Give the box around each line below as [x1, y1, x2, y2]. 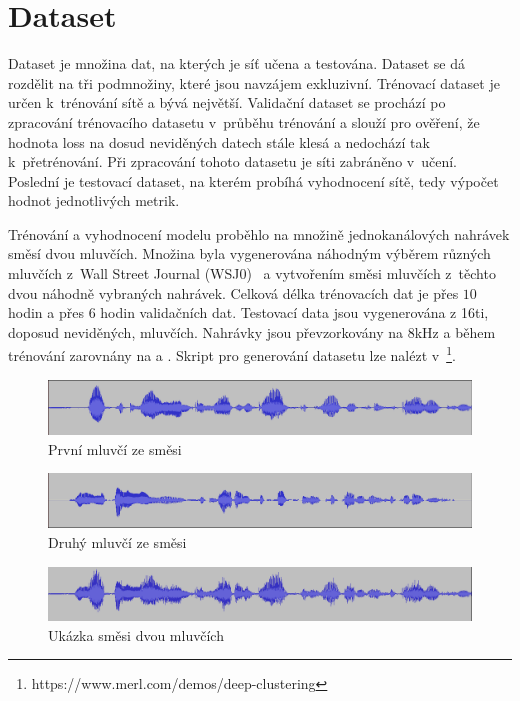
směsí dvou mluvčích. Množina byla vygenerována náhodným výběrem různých [8, 243, 491, 264]
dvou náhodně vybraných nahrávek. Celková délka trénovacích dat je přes [8, 282, 459, 303]
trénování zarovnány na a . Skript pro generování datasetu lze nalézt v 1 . [8, 342, 456, 366]
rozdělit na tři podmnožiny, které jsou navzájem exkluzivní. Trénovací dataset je [8, 72, 500, 93]
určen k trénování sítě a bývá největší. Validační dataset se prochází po [8, 92, 446, 113]
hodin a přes [8, 302, 84, 323]
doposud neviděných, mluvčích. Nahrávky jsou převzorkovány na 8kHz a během [8, 321, 496, 342]
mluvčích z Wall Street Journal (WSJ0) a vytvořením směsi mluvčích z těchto [8, 263, 496, 284]
